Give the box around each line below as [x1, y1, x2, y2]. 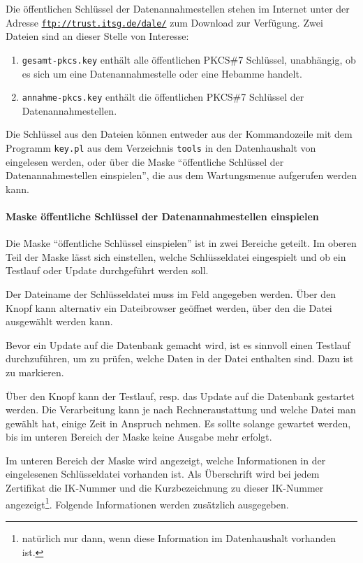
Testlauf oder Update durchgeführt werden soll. [6, 263, 209, 278]
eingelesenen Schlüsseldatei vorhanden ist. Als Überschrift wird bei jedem [6, 466, 320, 481]
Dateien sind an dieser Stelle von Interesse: [6, 29, 189, 43]
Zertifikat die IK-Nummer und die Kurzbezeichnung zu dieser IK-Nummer [6, 480, 324, 495]
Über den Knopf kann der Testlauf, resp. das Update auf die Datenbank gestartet [6, 388, 355, 403]
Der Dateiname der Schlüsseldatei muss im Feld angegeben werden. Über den [6, 286, 336, 301]
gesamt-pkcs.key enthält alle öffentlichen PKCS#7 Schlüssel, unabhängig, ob [22, 52, 356, 66]
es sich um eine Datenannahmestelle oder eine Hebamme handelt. [22, 66, 302, 80]
